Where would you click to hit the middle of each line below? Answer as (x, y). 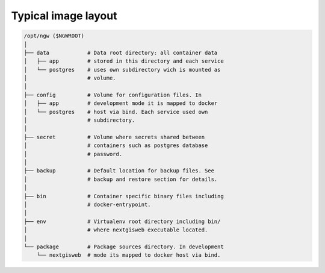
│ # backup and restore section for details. (121, 179)
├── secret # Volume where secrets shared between (114, 137)
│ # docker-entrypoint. (87, 204)
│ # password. (73, 154)
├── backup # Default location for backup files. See (119, 171)
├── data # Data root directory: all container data (121, 52)
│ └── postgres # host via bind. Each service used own (116, 112)
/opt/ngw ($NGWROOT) (54, 36)
